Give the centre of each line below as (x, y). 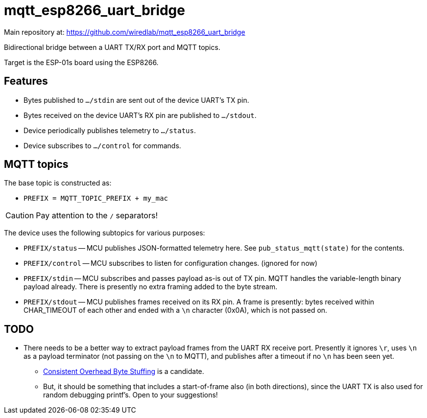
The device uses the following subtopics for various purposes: (105, 233)
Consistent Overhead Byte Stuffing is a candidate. (124, 372)
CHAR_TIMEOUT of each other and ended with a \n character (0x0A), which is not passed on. (176, 310)
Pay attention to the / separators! (97, 216)
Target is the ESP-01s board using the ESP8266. (81, 62)
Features (26, 81)
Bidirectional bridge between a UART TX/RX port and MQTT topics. (112, 47)
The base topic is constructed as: (58, 183)
